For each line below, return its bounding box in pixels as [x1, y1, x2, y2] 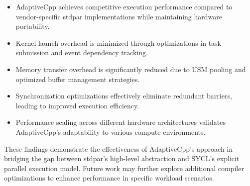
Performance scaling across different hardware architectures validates [15, 117, 226, 127]
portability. [15, 21, 50, 31]
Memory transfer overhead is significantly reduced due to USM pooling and [15, 64, 246, 74]
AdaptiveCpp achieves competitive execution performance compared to [15, 1, 233, 11]
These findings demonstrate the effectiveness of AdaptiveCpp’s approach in [4, 143, 233, 154]
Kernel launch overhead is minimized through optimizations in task [15, 37, 221, 48]
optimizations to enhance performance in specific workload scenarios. [4, 173, 214, 183]
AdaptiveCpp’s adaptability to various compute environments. [15, 126, 206, 137]
